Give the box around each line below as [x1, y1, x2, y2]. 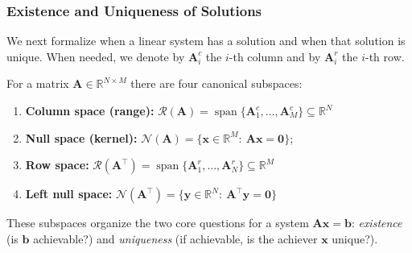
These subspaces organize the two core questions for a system [6, 214, 309, 231]
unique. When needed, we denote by [6, 48, 185, 64]
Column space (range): [25, 102, 154, 118]
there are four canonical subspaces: [130, 75, 303, 92]
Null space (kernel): [25, 129, 138, 146]
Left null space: [25, 185, 113, 202]
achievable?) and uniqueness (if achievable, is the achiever [33, 230, 318, 247]
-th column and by [229, 48, 321, 64]
